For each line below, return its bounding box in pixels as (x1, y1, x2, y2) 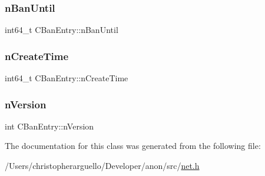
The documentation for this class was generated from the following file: (5, 140, 261, 152)
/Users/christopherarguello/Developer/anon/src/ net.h (5, 160, 200, 172)
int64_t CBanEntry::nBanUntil (5, 24, 118, 36)
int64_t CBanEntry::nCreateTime (5, 72, 128, 84)
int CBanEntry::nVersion (5, 119, 94, 132)
